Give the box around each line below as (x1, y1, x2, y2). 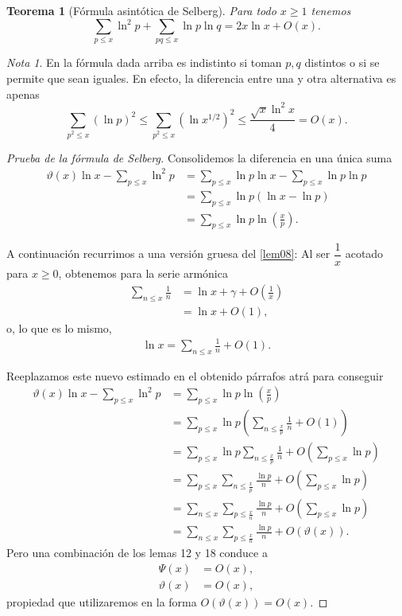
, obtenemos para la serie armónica (58, 265, 228, 282)
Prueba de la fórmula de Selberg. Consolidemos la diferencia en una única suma (6, 149, 392, 166)
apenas (6, 85, 40, 102)
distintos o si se (304, 54, 380, 71)
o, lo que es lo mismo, (6, 319, 112, 336)
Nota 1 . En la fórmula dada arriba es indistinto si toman (6, 54, 282, 71)
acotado (345, 245, 384, 262)
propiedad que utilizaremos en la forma (6, 594, 197, 610)
